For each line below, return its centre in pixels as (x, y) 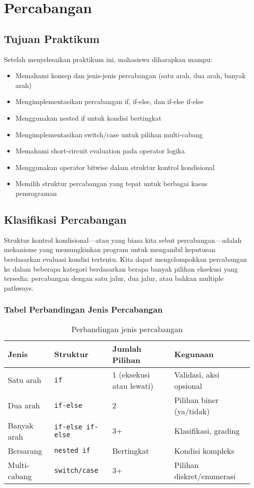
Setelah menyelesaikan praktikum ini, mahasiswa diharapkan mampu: (108, 59)
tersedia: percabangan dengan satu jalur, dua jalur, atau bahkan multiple (114, 278)
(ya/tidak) (192, 411)
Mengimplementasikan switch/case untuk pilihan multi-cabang (109, 134)
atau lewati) (133, 385)
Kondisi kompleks (204, 450)
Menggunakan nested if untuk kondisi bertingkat (88, 117)
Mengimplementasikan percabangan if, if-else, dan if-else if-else (109, 101)
